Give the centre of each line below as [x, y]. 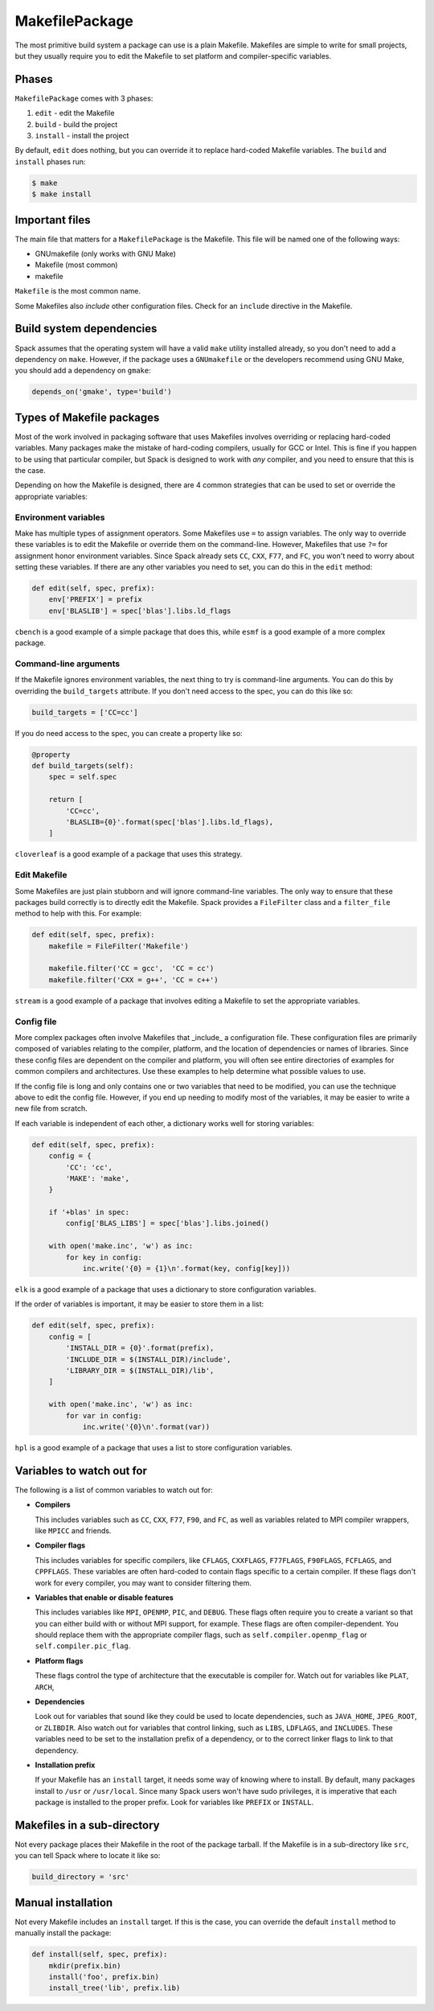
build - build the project [76, 124]
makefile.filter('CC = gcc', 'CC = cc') [131, 968]
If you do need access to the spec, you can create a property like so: [129, 733]
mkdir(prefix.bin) [85, 1966]
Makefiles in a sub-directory [87, 1825]
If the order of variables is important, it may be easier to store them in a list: [139, 1304]
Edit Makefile [41, 875]
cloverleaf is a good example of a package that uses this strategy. [129, 854]
